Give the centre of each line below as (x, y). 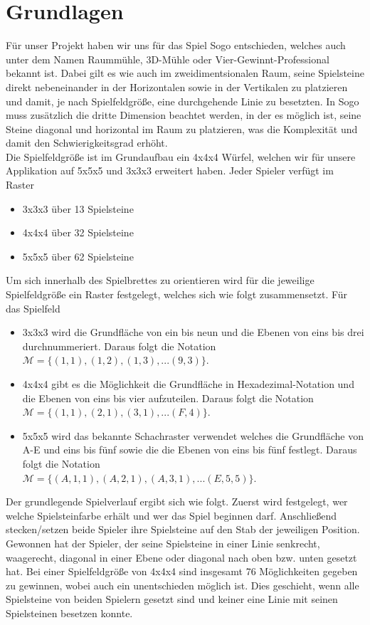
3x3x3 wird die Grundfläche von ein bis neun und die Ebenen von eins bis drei (193, 332)
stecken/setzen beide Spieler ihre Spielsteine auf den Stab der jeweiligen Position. (183, 529)
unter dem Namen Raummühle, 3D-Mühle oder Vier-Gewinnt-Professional (168, 59)
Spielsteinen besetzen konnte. (69, 613)
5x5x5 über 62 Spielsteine (78, 256)
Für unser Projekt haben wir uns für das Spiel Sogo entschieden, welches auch (176, 45)
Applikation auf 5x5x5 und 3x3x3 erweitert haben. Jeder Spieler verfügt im (170, 170)
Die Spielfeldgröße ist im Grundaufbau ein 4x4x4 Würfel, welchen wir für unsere (181, 156)
